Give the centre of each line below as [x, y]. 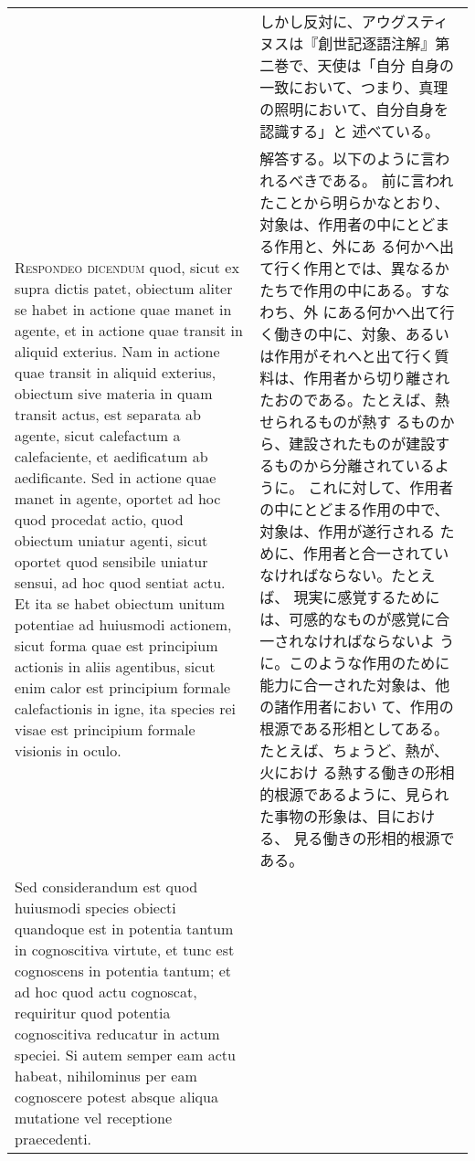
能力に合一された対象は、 [348, 685]
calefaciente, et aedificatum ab [111, 456]
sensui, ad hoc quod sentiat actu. [120, 582]
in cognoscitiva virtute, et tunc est [125, 950]
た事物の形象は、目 [326, 816]
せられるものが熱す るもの [350, 422]
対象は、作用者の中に [333, 224]
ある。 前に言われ [393, 180]
